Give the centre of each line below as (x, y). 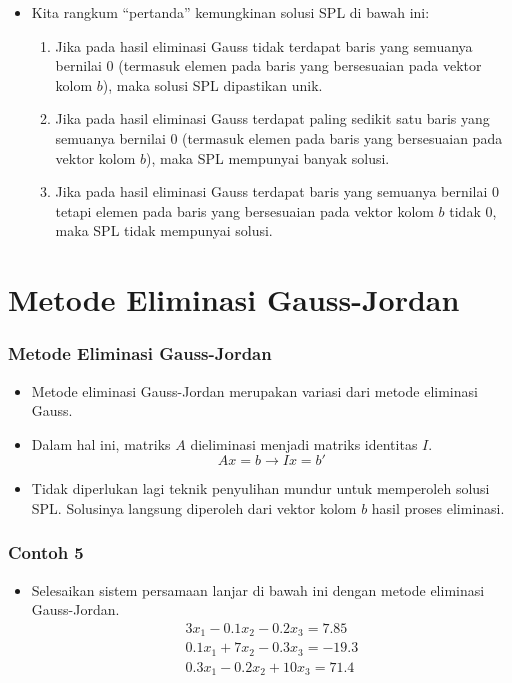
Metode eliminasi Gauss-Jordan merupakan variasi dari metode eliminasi (254, 390)
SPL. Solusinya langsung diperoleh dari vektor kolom (194, 507)
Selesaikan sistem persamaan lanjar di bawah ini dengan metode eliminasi (258, 589)
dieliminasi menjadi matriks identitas (304, 443)
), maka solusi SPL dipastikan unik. (212, 84)
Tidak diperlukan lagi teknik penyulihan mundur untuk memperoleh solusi (260, 488)
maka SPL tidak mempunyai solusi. (164, 230)
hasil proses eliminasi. (438, 507)
